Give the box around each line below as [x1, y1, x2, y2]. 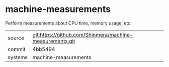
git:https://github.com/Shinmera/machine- [32, 31, 133, 38]
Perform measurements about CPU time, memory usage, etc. [5, 20, 132, 26]
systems [8, 53, 28, 60]
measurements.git [32, 37, 75, 44]
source [8, 34, 24, 41]
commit [8, 45, 26, 52]
